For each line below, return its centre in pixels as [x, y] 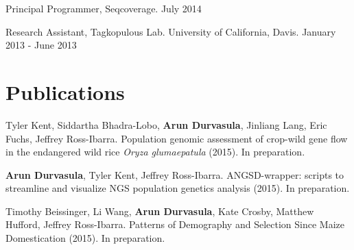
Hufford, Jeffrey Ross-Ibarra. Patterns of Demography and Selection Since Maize [175, 224]
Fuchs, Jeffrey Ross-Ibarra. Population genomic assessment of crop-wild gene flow [177, 138]
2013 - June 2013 [41, 45]
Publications [65, 91]
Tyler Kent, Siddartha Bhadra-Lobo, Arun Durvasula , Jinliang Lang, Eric [166, 124]
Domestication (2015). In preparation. [85, 238]
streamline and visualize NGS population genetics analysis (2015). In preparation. [178, 188]
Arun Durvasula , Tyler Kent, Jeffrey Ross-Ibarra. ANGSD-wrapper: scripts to [175, 174]
